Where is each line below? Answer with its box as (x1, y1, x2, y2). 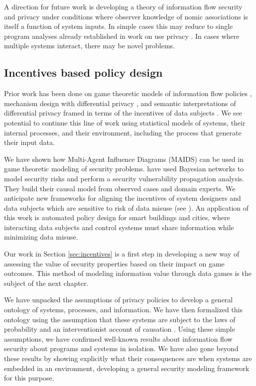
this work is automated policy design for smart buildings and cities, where (4, 212, 230, 223)
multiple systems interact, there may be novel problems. (4, 40, 175, 51)
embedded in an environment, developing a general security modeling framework (4, 363, 250, 373)
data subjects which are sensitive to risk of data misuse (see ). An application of (4, 202, 249, 213)
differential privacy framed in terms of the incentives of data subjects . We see (4, 108, 243, 118)
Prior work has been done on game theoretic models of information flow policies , (4, 88, 252, 99)
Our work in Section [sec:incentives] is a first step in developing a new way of (4, 249, 240, 259)
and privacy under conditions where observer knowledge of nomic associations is (4, 11, 248, 21)
